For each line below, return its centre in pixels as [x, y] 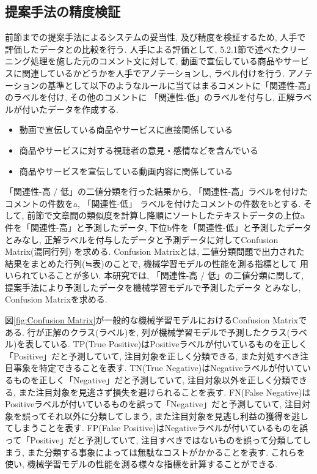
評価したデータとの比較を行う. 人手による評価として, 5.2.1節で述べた [143, 49]
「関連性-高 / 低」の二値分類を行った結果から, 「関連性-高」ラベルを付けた [157, 191]
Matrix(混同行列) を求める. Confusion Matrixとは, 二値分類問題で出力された [155, 251]
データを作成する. [83, 109]
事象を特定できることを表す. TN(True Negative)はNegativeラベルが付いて [158, 368]
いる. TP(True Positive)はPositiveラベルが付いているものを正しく [179, 344]
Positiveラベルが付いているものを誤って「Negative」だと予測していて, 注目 [153, 404]
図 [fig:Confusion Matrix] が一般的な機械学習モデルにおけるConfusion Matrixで [156, 320]
